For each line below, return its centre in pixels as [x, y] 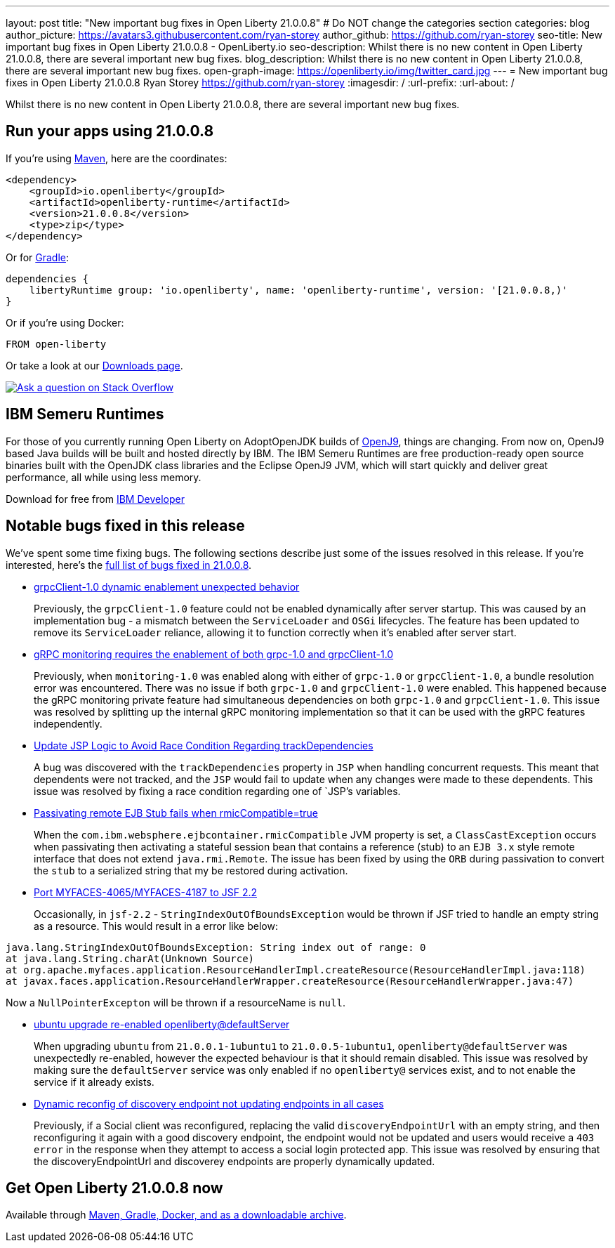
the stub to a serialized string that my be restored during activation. [191, 870]
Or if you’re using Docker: [65, 322]
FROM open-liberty [56, 344]
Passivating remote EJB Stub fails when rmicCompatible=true [176, 813]
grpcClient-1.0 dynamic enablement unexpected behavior [167, 586]
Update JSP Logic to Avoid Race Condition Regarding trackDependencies [204, 745]
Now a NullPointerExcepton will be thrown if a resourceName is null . [176, 1002]
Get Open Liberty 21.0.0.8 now [114, 1188]
